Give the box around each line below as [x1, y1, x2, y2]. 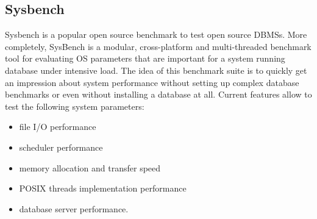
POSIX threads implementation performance [19, 182, 187, 195]
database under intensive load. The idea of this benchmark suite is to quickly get [5, 63, 307, 76]
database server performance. [19, 202, 129, 215]
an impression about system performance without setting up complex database [5, 76, 299, 88]
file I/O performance [19, 120, 96, 133]
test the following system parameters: [5, 99, 144, 112]
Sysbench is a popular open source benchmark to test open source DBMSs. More [5, 28, 307, 41]
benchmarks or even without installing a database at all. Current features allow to [5, 88, 312, 101]
